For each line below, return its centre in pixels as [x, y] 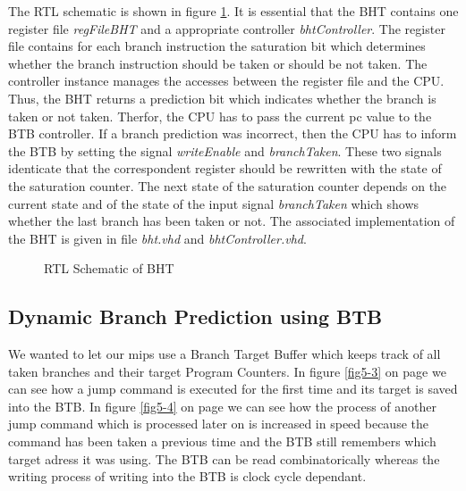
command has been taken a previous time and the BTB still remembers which [222, 441]
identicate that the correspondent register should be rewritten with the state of [225, 168]
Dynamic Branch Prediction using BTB [195, 316]
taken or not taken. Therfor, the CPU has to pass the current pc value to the [220, 116]
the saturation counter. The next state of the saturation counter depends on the [228, 185]
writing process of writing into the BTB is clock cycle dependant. [187, 476]
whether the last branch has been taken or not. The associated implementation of [232, 221]
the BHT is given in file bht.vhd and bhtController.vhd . [157, 238]
